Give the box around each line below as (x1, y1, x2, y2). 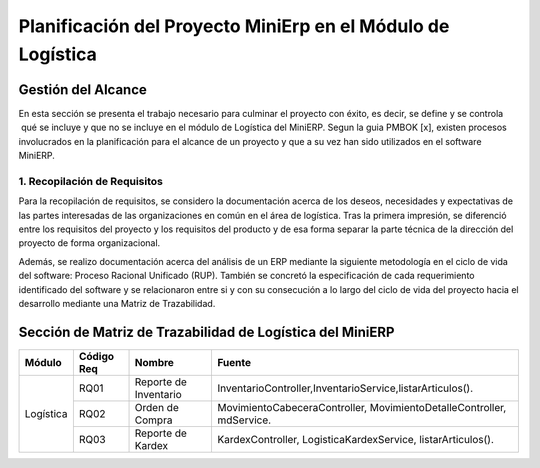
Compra (134, 413, 173, 427)
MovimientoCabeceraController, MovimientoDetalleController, (216, 400, 507, 414)
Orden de (134, 400, 179, 414)
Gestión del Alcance (18, 81, 147, 98)
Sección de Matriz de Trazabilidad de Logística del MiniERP (18, 323, 395, 340)
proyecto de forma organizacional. (18, 237, 161, 249)
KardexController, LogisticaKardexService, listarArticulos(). (216, 432, 495, 446)
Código (78, 349, 115, 363)
